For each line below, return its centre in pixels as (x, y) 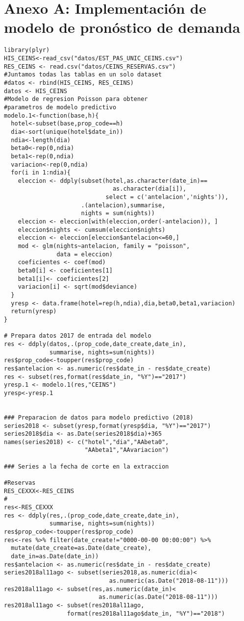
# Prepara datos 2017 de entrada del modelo (78, 336)
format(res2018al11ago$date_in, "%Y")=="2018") (146, 613)
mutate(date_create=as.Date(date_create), (81, 548)
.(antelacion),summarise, (123, 205)
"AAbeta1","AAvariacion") (127, 450)
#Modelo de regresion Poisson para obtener (76, 99)
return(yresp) (34, 311)
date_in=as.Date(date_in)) (55, 556)
